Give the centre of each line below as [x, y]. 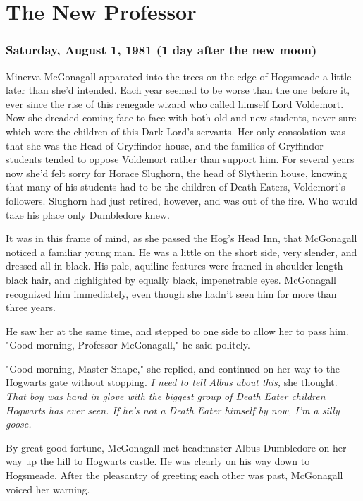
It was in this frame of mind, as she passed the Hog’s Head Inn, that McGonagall [181, 238]
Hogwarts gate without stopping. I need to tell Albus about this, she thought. [172, 382]
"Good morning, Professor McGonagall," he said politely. [128, 345]
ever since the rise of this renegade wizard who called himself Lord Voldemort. [175, 103]
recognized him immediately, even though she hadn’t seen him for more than [171, 293]
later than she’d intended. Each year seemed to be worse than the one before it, [178, 90]
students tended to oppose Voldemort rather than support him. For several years [180, 159]
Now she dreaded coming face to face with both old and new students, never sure [181, 117]
